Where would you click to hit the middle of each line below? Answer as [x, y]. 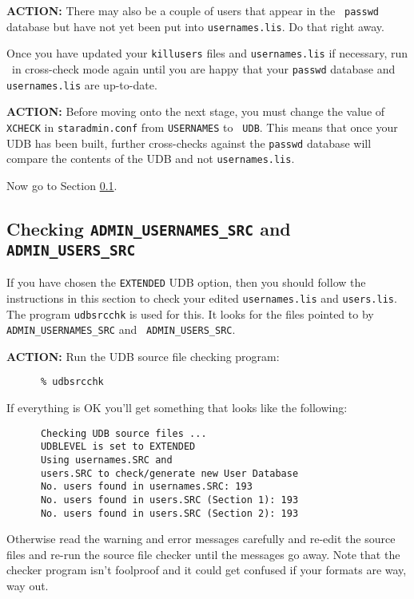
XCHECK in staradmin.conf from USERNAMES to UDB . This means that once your [202, 127]
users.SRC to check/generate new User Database [169, 473]
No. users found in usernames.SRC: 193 [146, 487]
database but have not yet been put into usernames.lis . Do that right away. [195, 26]
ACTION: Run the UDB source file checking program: [143, 356]
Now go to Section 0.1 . [62, 185]
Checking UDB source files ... [123, 433]
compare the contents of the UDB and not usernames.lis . [151, 159]
